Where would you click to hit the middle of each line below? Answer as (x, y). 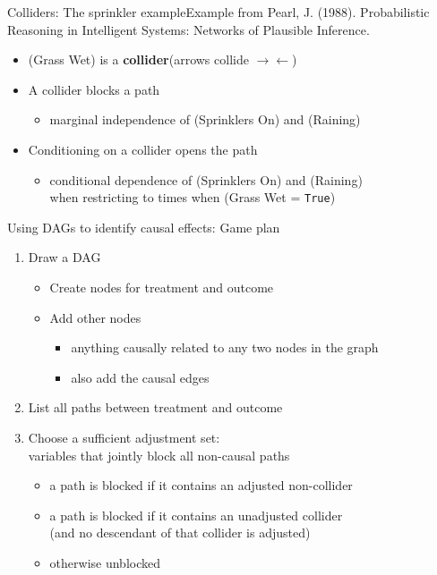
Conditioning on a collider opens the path (143, 149)
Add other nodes (95, 317)
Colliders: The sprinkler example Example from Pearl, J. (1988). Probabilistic (218, 12)
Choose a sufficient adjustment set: (124, 437)
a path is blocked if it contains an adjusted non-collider (201, 485)
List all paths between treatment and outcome (155, 407)
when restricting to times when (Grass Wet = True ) (193, 197)
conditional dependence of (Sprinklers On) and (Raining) (206, 179)
